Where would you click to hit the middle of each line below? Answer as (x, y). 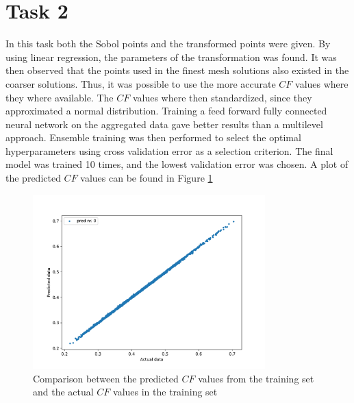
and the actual (63, 392)
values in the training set (165, 392)
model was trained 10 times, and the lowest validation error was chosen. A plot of (177, 164)
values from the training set (256, 378)
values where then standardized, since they (222, 97)
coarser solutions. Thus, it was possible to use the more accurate (141, 83)
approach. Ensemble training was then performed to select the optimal (153, 137)
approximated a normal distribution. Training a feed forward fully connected (166, 111)
